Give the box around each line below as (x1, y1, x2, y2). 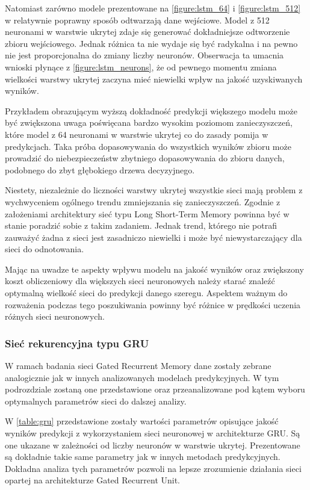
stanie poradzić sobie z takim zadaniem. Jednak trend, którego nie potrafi (5, 219, 277, 232)
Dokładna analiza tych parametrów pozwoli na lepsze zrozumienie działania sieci (5, 462, 302, 474)
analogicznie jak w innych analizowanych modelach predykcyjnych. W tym (5, 371, 279, 383)
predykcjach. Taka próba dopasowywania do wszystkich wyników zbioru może (5, 140, 291, 152)
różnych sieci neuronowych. (5, 310, 105, 323)
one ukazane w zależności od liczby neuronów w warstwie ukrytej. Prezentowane (5, 438, 300, 451)
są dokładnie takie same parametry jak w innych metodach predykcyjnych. (5, 450, 281, 463)
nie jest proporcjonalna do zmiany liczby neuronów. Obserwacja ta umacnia (5, 49, 284, 61)
